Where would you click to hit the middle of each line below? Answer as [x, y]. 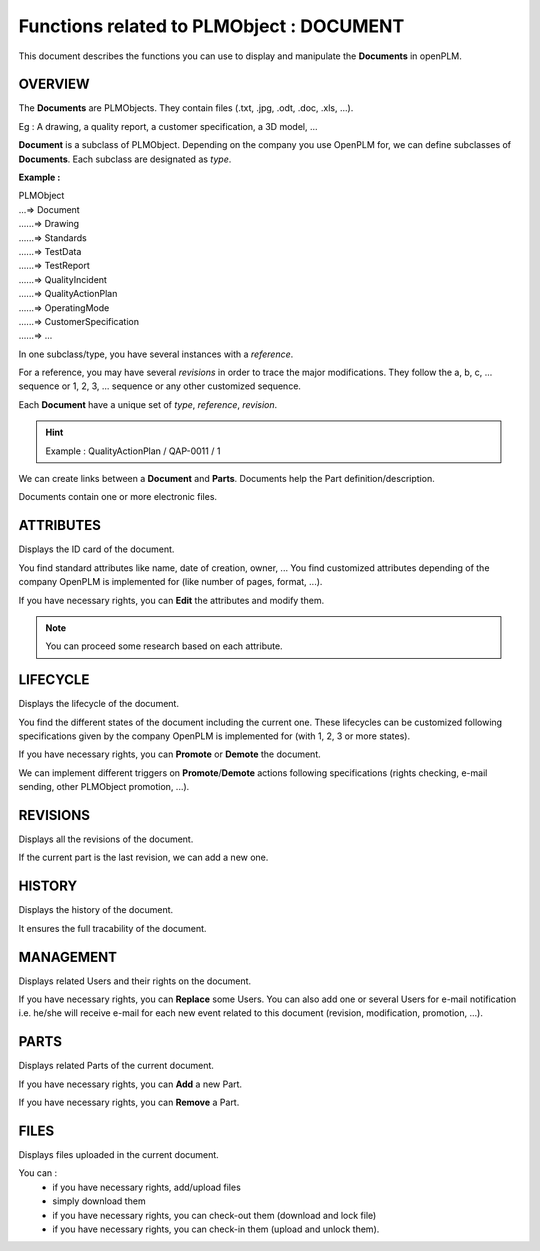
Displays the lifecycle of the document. [99, 704]
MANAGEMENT [67, 956]
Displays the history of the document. [96, 910]
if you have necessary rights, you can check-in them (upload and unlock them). [216, 1229]
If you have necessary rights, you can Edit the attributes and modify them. [171, 600]
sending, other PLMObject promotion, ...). [104, 787]
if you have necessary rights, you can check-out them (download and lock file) [214, 1215]
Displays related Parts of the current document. [116, 1066]
